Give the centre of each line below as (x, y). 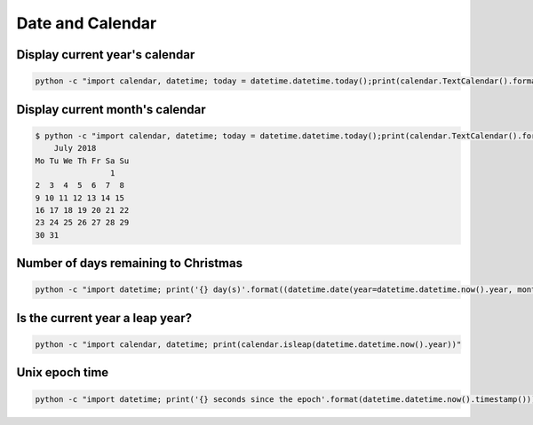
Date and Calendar (87, 23)
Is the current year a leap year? (104, 318)
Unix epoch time (63, 373)
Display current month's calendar (111, 110)
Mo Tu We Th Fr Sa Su (82, 161)
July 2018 (75, 148)
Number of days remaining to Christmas (130, 263)
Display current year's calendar (106, 55)
